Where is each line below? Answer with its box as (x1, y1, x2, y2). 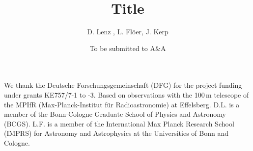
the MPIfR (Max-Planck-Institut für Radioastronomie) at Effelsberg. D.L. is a (4, 99, 240, 109)
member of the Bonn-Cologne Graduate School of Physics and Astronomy (4, 109, 226, 119)
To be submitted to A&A (89, 43, 166, 53)
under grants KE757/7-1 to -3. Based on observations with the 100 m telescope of (4, 89, 249, 100)
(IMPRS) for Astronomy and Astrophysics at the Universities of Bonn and (4, 128, 229, 138)
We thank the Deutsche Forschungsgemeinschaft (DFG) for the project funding (4, 80, 242, 90)
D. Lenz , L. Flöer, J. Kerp (87, 26, 169, 37)
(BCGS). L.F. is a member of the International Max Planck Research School (4, 118, 234, 128)
